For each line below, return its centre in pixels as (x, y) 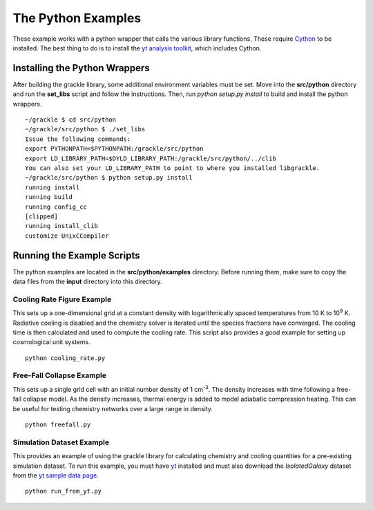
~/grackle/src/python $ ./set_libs (85, 129)
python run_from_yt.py (64, 491)
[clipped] (41, 216)
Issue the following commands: (78, 139)
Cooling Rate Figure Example (62, 299)
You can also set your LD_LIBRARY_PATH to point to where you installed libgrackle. (173, 168)
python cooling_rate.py (65, 358)
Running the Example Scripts (76, 255)
